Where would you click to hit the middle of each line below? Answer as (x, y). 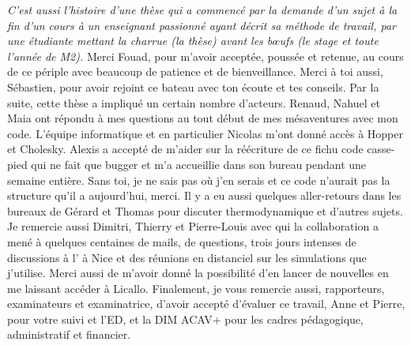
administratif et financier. (69, 334)
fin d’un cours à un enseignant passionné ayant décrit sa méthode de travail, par (202, 25)
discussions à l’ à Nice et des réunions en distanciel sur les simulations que (187, 257)
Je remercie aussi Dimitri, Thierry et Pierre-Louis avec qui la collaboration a (193, 226)
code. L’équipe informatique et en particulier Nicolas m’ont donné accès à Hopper (205, 133)
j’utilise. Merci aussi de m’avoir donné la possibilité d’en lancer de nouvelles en (198, 273)
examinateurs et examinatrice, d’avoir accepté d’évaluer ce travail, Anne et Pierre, (206, 304)
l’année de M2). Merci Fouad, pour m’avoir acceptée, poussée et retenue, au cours (205, 56)
